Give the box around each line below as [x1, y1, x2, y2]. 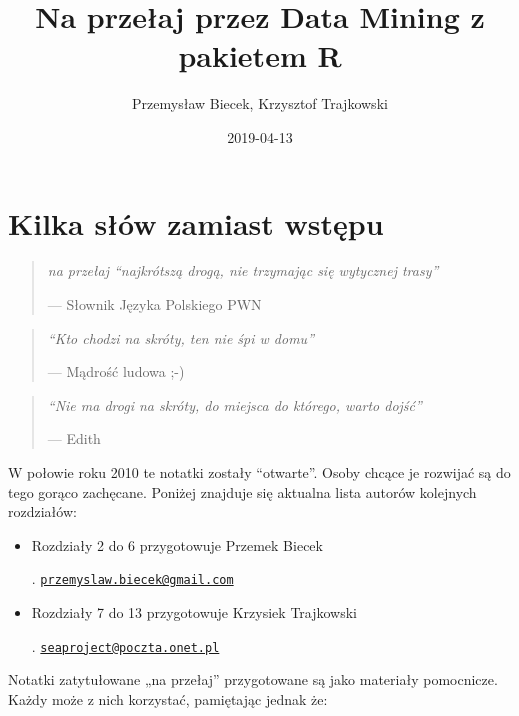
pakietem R [178, 35, 342, 76]
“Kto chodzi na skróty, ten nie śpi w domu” [47, 327, 314, 348]
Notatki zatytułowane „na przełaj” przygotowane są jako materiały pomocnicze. [8, 669, 498, 690]
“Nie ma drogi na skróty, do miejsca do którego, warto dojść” [47, 394, 422, 415]
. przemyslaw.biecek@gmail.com [31, 568, 234, 589]
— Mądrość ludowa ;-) [47, 361, 185, 382]
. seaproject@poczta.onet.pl [31, 635, 220, 656]
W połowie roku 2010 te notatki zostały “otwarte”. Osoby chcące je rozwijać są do [8, 462, 511, 482]
